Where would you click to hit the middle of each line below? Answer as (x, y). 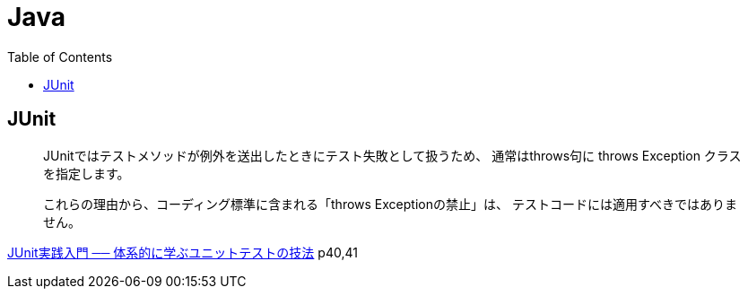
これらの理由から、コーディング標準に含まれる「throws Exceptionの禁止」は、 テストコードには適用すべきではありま (390, 204)
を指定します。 (87, 173)
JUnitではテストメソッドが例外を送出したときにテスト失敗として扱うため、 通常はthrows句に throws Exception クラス (392, 155)
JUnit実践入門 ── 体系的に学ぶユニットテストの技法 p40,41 (183, 252)
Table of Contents (60, 57)
